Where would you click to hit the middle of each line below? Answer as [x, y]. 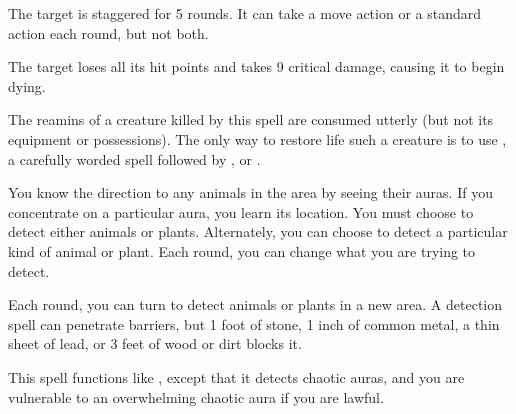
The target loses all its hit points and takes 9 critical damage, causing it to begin [256, 66]
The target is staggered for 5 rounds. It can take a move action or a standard [245, 13]
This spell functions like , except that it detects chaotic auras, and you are [236, 376]
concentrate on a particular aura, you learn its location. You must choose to [241, 211]
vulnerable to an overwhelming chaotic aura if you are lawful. [196, 396]
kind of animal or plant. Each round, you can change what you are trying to [242, 250]
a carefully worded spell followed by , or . [134, 158]
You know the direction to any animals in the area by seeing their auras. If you [250, 192]
